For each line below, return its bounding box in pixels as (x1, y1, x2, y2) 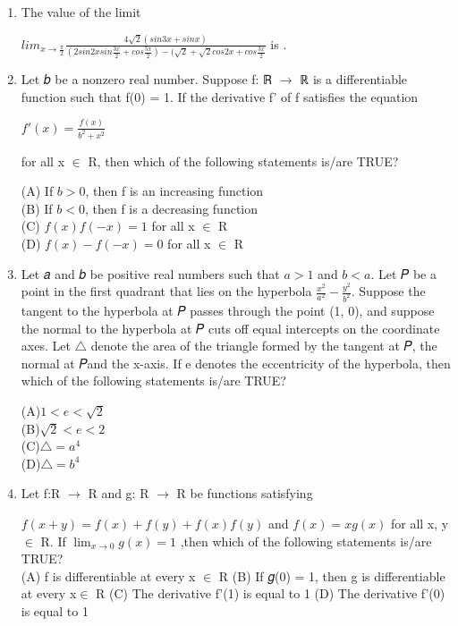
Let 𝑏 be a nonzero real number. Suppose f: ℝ (21, 70, 273, 89)
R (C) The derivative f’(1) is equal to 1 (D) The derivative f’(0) (96, 584, 445, 603)
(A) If (21, 182, 54, 200)
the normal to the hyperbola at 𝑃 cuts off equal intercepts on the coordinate (21, 318, 440, 337)
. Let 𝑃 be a (370, 264, 437, 283)
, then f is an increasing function (85, 182, 264, 200)
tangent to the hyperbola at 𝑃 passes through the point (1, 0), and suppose (21, 301, 435, 320)
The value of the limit (21, 3, 141, 21)
